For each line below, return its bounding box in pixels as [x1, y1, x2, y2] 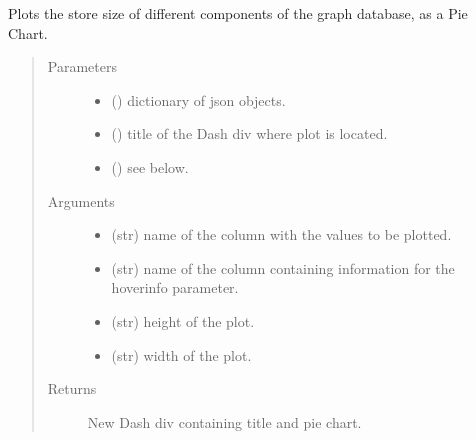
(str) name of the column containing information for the [111, 257, 455, 278]
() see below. [111, 156, 189, 177]
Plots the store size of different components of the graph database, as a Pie [8, 3, 468, 23]
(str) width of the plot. [111, 344, 252, 365]
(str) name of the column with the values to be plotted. [111, 224, 452, 245]
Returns [47, 378, 97, 399]
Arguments [47, 190, 115, 211]
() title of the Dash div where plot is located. [111, 123, 388, 144]
